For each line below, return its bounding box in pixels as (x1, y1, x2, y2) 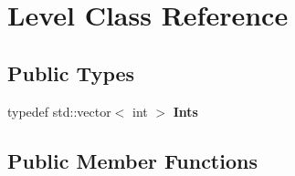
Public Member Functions (7, 146, 258, 174)
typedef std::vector (7, 101, 111, 120)
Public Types (7, 58, 135, 87)
